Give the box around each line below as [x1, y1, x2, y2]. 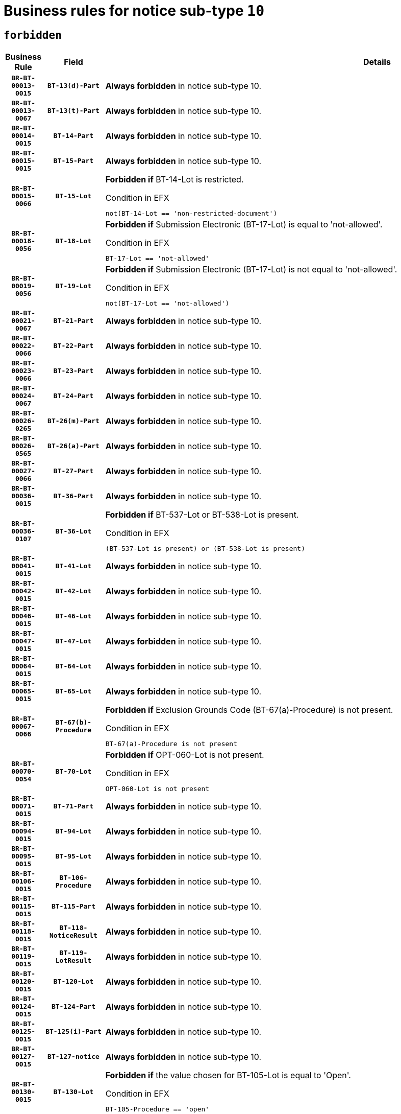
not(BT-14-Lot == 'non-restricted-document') [105, 210, 278, 218]
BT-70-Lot [55, 767, 92, 775]
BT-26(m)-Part [47, 417, 99, 425]
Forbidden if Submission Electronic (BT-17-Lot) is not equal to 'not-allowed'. [105, 264, 397, 275]
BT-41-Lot [55, 562, 92, 570]
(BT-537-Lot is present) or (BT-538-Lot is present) [105, 545, 306, 553]
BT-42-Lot [55, 587, 92, 595]
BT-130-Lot [53, 1087, 94, 1096]
